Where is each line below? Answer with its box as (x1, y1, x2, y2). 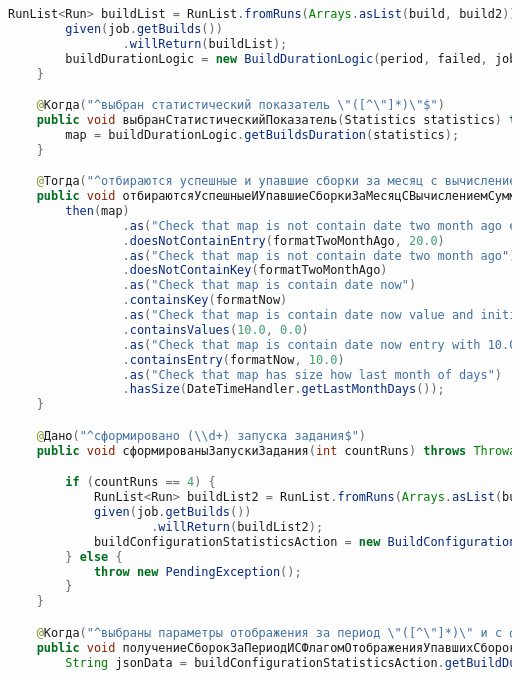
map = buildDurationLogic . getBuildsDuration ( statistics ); (65, 127, 460, 142)
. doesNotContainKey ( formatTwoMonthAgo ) (122, 263, 388, 278)
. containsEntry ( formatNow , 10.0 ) (122, 352, 345, 367)
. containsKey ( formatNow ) (122, 293, 288, 308)
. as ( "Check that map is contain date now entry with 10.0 (122, 337, 517, 352)
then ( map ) (65, 203, 130, 218)
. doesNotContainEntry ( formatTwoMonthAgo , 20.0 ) (122, 233, 445, 248)
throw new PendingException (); (93, 564, 302, 579)
